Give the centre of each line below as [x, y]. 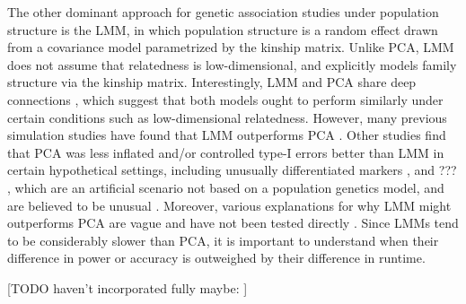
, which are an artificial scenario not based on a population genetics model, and [226, 187]
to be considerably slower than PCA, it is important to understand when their [223, 240]
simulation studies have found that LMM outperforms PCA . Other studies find [227, 135]
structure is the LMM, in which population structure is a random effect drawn [223, 29]
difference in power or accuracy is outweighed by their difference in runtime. [216, 258]
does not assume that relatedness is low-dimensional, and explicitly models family [232, 64]
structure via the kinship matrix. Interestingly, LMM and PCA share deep [212, 82]
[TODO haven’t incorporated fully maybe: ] [127, 287]
